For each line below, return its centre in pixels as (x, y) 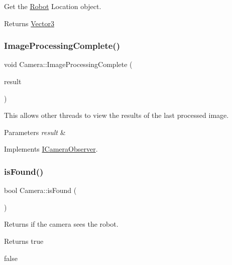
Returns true (24, 241)
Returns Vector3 (29, 23)
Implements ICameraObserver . (51, 149)
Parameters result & (35, 132)
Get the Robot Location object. (53, 6)
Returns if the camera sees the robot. (61, 224)
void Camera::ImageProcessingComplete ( (68, 64)
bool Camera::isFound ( (40, 190)
